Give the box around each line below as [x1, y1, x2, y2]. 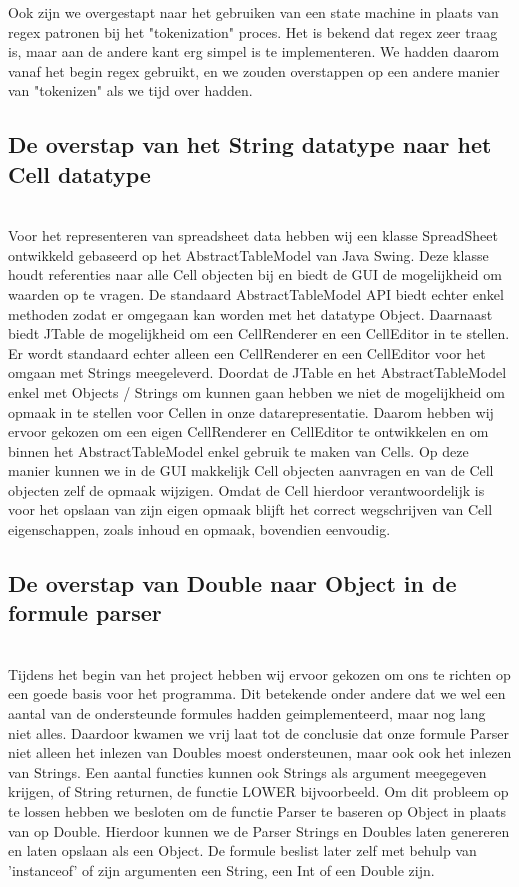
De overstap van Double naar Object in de [8, 568, 457, 599]
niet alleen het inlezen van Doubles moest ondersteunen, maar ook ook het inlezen [8, 742, 512, 763]
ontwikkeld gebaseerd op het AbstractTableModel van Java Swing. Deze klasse [8, 244, 489, 265]
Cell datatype [8, 158, 151, 189]
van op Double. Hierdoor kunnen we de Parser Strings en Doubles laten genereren [8, 820, 510, 841]
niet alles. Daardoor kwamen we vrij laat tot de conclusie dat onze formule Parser [8, 722, 509, 743]
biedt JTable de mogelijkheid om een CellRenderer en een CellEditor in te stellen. [8, 323, 510, 344]
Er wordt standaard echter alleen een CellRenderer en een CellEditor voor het [8, 342, 486, 363]
